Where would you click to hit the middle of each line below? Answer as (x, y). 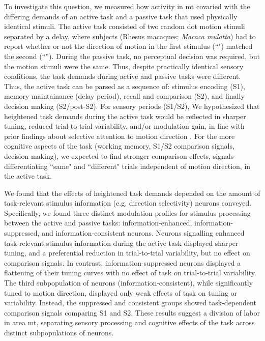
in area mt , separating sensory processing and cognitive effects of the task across (129, 322)
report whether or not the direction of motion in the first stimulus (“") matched (128, 46)
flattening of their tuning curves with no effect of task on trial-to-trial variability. (130, 273)
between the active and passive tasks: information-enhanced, (98, 223)
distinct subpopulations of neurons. (59, 332)
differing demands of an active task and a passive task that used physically (121, 16)
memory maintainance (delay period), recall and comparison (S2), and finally (124, 96)
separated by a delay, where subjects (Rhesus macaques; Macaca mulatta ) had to (130, 36)
